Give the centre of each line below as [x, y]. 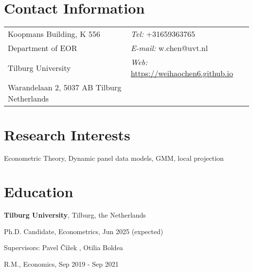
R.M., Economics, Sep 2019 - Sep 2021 [61, 263]
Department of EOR [43, 48]
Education [39, 192]
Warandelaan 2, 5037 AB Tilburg [65, 87]
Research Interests [67, 135]
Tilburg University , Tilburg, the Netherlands [75, 214]
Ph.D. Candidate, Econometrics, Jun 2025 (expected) [84, 231]
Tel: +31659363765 [163, 34]
